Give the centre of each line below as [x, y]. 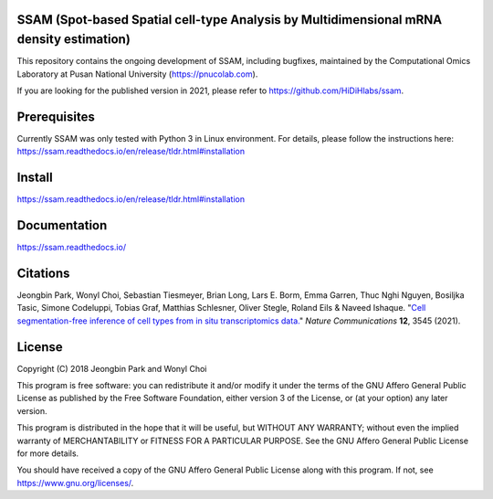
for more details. [48, 453]
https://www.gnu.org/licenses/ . [75, 483]
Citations [43, 273]
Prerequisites [56, 117]
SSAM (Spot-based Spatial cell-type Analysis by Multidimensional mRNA [230, 20]
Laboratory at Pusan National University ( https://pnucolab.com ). [137, 74]
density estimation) [74, 40]
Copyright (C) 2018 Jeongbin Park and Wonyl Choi [112, 368]
